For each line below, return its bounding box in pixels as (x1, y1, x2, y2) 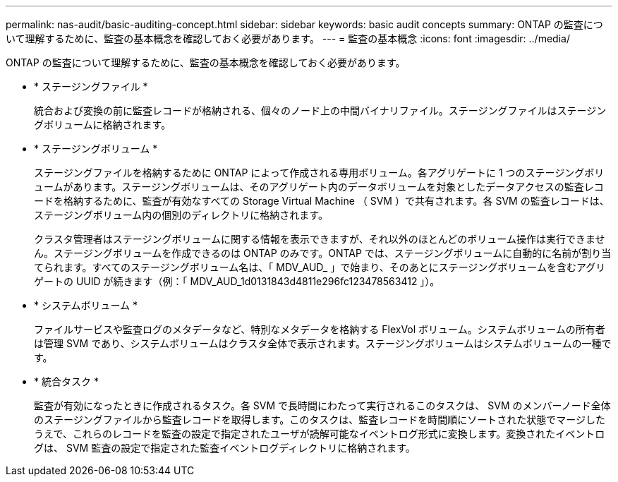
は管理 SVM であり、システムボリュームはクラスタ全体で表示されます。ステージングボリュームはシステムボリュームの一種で (34, 337, 612, 349)
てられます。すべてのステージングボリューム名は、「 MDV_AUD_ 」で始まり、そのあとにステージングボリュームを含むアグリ (34, 261, 606, 273)
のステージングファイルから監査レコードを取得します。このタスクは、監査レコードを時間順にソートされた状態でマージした (34, 414, 606, 426)
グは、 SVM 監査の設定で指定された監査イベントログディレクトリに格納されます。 (34, 442, 416, 454)
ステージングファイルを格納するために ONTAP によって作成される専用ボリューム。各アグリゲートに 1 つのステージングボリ (34, 167, 605, 179)
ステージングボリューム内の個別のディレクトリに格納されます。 (34, 209, 328, 221)
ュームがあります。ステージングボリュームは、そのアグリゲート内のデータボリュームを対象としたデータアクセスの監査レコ (34, 181, 604, 193)
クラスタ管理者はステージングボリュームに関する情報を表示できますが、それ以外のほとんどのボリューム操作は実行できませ (34, 233, 605, 245)
